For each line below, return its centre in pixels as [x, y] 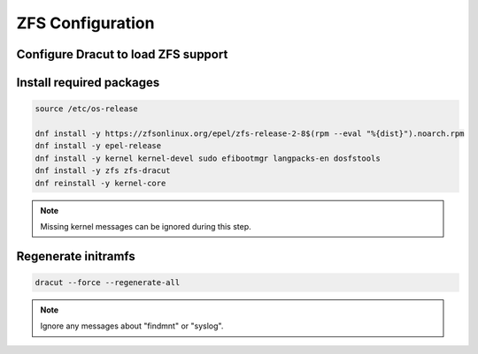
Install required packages [88, 83]
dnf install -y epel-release [98, 146]
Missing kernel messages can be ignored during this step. [146, 226]
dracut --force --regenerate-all [108, 282]
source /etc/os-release [87, 109]
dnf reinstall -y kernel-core [100, 183]
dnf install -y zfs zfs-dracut [103, 171]
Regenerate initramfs [76, 256]
